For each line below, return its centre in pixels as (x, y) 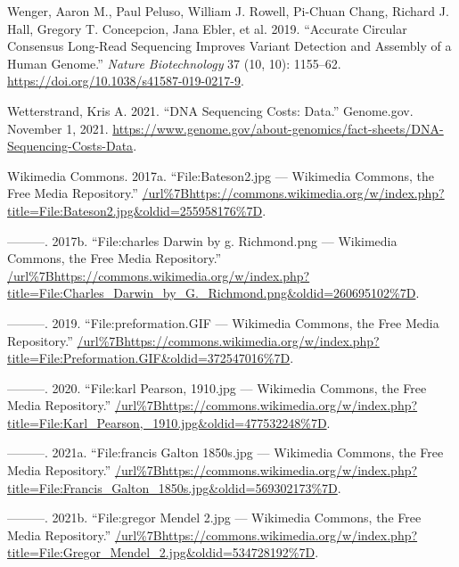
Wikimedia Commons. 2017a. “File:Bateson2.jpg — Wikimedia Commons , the (221, 175)
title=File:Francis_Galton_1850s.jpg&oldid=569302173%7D (172, 487)
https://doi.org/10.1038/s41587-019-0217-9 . (126, 81)
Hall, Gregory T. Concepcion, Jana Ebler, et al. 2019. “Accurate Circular (207, 28)
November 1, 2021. (58, 128)
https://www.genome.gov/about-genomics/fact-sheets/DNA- (278, 128)
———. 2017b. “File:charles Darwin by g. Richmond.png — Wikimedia (202, 240)
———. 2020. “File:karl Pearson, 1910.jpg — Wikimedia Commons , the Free (217, 387)
